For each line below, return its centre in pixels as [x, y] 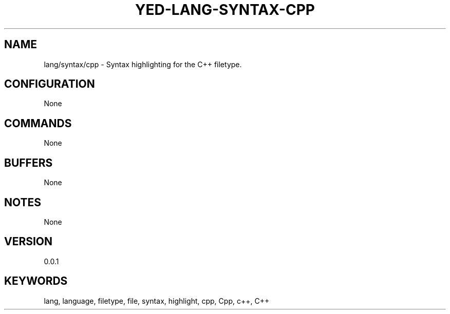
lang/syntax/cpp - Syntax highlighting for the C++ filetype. [143, 64]
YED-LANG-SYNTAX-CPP [225, 10]
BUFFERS [29, 163]
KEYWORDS [36, 281]
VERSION [29, 242]
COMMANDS [38, 123]
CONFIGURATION [50, 84]
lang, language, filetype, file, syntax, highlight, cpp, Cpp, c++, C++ [157, 301]
